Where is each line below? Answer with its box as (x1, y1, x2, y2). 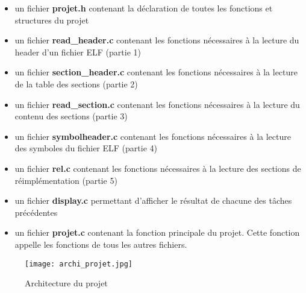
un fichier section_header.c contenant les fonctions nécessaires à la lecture (14, 66, 298, 78)
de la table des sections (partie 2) (14, 77, 138, 90)
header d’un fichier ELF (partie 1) (14, 45, 141, 58)
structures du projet (14, 13, 89, 26)
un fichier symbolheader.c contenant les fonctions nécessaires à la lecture (14, 130, 291, 142)
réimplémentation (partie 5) (14, 174, 117, 186)
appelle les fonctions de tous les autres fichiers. (14, 238, 187, 250)
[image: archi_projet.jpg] (25, 259, 133, 268)
